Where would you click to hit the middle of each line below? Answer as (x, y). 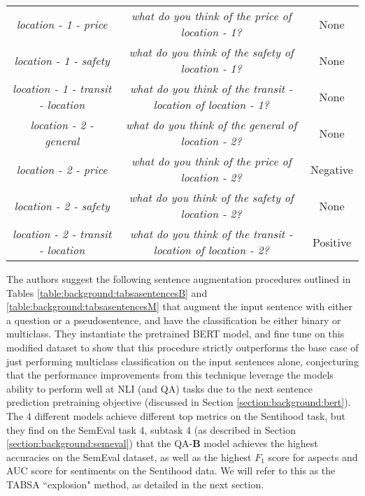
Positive (332, 242)
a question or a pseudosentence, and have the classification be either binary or (174, 320)
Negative (332, 169)
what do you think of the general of (212, 125)
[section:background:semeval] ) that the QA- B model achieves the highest (162, 443)
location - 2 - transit (62, 234)
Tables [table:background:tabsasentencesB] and (107, 292)
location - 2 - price (62, 169)
